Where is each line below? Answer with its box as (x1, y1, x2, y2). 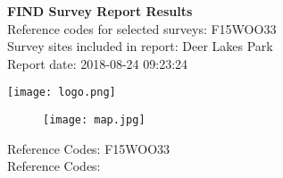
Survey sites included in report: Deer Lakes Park (7, 37, 273, 55)
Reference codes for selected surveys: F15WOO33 (7, 19, 277, 38)
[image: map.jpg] (43, 114, 146, 127)
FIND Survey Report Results (7, 2, 193, 20)
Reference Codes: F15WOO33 (7, 139, 171, 157)
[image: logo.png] (7, 86, 116, 99)
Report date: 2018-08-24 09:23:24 (7, 54, 188, 72)
